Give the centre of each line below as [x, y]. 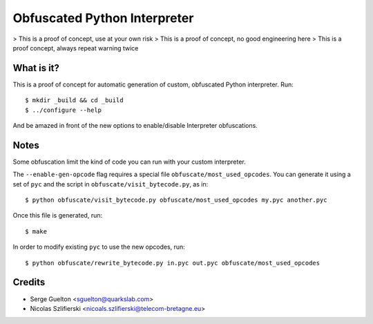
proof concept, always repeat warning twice [76, 48]
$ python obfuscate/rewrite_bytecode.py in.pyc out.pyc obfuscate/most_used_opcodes [173, 263]
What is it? [36, 68]
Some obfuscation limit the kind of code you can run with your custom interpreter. [130, 162]
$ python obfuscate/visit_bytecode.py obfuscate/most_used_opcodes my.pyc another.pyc [176, 200]
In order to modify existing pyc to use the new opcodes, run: [99, 247]
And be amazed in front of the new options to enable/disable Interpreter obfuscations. [135, 126]
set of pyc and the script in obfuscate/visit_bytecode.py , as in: [111, 184]
